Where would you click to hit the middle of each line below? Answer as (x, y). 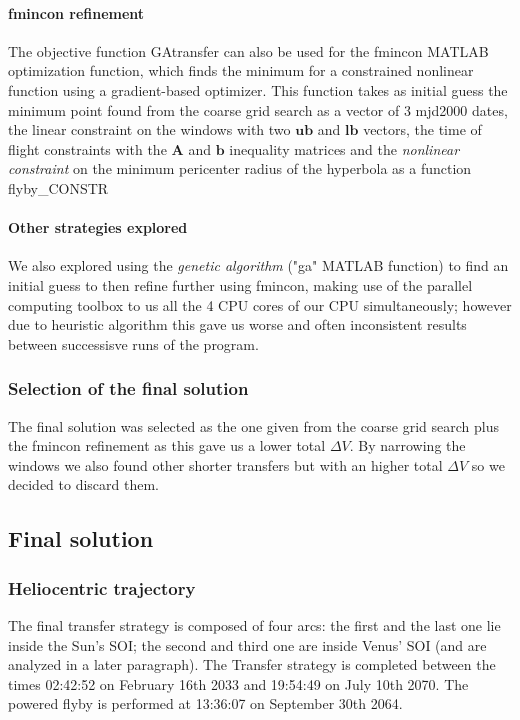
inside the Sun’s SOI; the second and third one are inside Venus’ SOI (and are (247, 644)
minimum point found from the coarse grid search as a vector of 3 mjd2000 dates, (258, 109)
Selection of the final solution (128, 388)
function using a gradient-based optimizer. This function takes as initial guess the (258, 89)
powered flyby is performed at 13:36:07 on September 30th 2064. (205, 703)
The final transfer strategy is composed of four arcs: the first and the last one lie (254, 624)
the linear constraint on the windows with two (149, 129)
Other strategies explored (98, 227)
